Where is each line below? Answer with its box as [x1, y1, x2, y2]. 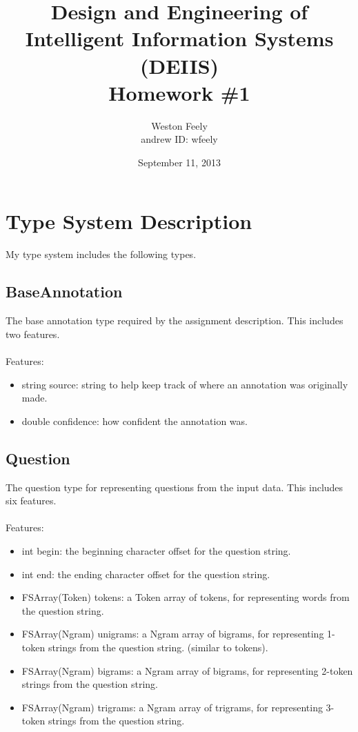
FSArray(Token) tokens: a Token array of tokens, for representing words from [21, 590, 350, 604]
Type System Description [6, 207, 252, 235]
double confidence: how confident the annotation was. [21, 413, 248, 428]
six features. [6, 493, 57, 508]
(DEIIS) [139, 51, 219, 79]
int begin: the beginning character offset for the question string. [21, 543, 291, 557]
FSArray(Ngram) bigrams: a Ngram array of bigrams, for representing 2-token [21, 663, 353, 677]
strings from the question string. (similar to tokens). [48, 640, 268, 654]
